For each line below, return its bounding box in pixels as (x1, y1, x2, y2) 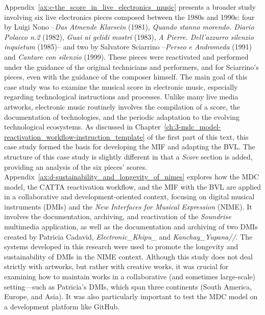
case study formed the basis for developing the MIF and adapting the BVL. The (4, 141, 255, 152)
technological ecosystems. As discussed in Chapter (4, 121, 161, 132)
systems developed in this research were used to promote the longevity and (4, 241, 238, 252)
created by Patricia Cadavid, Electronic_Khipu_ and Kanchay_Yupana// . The (4, 231, 253, 242)
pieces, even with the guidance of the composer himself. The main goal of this (4, 71, 248, 82)
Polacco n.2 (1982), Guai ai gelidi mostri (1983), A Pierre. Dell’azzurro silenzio (4, 31, 254, 42)
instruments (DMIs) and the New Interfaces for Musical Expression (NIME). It (4, 201, 252, 212)
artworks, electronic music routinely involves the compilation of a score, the (4, 101, 240, 112)
